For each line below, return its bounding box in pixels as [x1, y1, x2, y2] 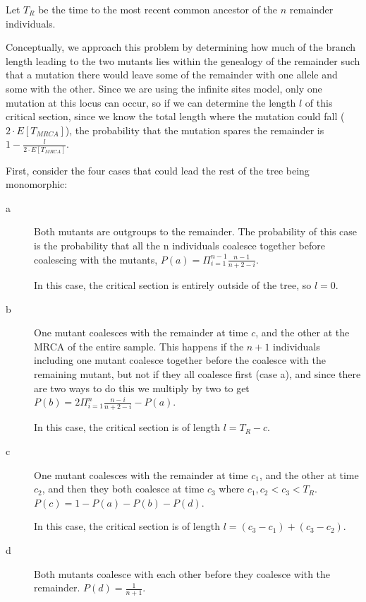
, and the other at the [255, 325, 350, 340]
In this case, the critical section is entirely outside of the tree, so [34, 277, 312, 292]
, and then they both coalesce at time [42, 481, 205, 496]
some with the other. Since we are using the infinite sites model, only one [6, 81, 322, 95]
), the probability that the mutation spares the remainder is [65, 122, 324, 137]
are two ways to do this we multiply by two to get [34, 380, 250, 395]
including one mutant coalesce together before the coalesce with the [34, 353, 326, 367]
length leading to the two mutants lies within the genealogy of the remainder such [6, 53, 360, 68]
